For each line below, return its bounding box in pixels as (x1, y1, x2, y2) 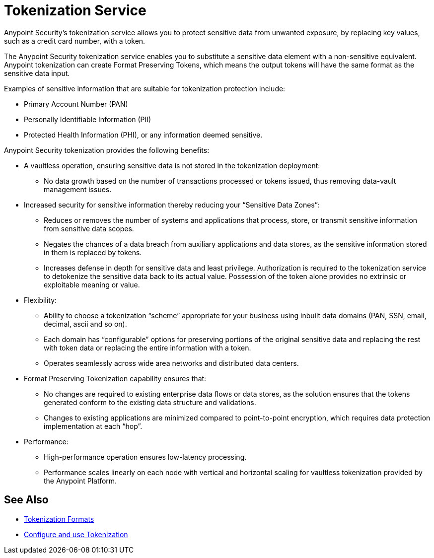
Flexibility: (24, 295, 57, 304)
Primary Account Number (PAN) (24, 99, 128, 108)
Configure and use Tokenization (24, 530, 128, 539)
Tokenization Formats (24, 514, 94, 523)
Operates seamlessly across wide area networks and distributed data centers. (44, 358, 299, 367)
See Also (4, 493, 49, 506)
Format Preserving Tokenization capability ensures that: (24, 374, 207, 383)
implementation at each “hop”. (44, 421, 143, 430)
